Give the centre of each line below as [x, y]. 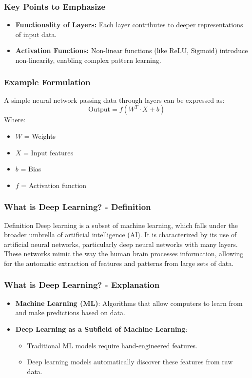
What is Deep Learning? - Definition [78, 207]
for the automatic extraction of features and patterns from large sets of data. [119, 263]
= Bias [31, 169]
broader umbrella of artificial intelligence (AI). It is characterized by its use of [120, 235]
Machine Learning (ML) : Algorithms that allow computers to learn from [129, 303]
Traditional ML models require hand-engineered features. [112, 345]
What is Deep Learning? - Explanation [82, 285]
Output [99, 110]
